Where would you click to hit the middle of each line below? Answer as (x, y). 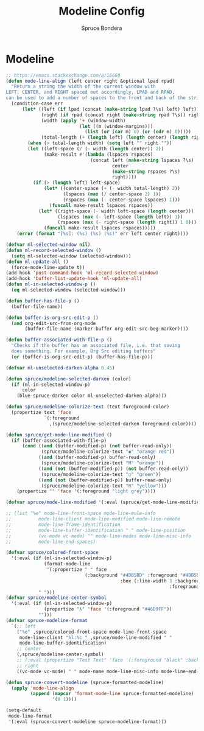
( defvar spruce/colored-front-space (52, 553)
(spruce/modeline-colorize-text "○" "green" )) (101, 474)
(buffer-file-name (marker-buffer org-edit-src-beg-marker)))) (107, 329)
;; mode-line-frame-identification (63, 525)
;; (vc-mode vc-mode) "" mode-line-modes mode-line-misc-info (98, 536)
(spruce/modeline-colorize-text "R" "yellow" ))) (104, 486)
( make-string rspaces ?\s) (146, 172)
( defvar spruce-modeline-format (47, 620)
